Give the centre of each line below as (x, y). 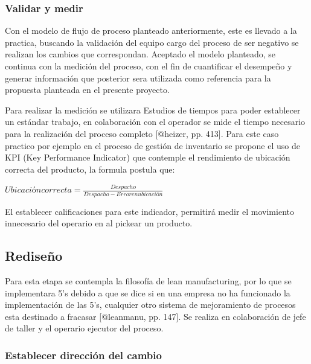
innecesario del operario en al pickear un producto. (99, 223)
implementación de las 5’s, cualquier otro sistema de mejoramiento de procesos (150, 305)
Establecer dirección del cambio (83, 355)
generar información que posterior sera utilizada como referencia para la (138, 78)
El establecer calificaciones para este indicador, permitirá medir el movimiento (149, 211)
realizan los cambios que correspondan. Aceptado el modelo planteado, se (140, 54)
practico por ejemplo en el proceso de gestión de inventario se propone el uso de (152, 145)
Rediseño (34, 256)
